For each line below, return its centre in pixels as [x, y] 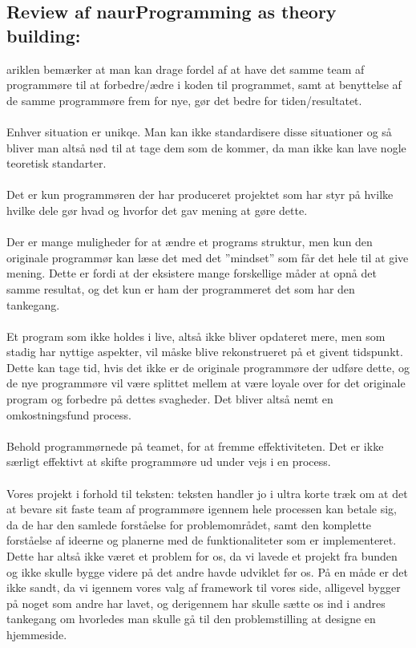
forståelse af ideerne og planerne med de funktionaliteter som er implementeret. [202, 540]
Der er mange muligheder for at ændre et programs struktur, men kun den [190, 242]
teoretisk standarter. [57, 163]
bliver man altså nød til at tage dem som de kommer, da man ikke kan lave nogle [206, 147]
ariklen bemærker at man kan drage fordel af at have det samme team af [186, 69]
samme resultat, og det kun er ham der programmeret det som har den [181, 288]
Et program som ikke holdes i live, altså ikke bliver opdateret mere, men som [196, 336]
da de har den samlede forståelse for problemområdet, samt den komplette [189, 524]
